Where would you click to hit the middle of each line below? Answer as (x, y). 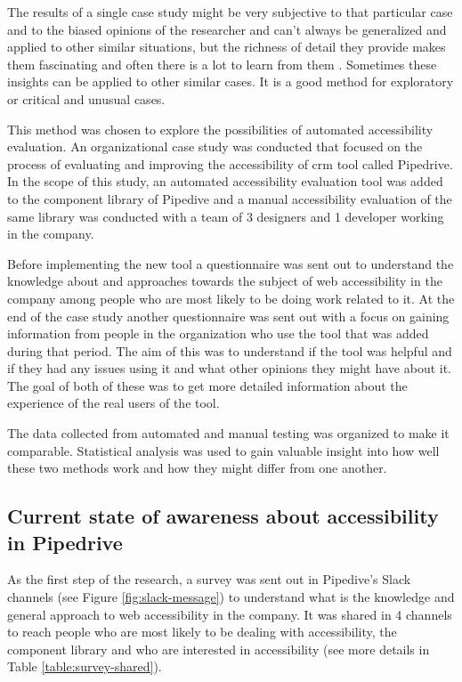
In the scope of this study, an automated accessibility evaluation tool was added (225, 181)
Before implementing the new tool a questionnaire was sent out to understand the (231, 263)
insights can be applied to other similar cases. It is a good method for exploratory (231, 81)
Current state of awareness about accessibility (223, 516)
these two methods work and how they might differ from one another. (197, 468)
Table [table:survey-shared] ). (85, 666)
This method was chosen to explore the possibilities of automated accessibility (220, 129)
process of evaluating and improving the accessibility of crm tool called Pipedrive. (230, 163)
